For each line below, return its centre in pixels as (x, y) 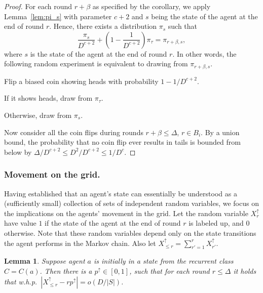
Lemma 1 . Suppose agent (45, 261)
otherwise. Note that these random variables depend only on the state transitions (130, 233)
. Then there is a (66, 270)
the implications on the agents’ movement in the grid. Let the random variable (126, 213)
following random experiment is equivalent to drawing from (96, 64)
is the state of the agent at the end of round (99, 53)
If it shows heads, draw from (48, 98)
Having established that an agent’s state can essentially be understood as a (121, 193)
